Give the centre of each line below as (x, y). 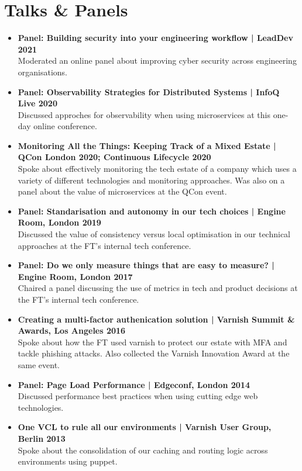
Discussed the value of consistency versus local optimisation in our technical (154, 234)
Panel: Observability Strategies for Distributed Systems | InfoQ (149, 91)
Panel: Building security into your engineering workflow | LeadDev (155, 38)
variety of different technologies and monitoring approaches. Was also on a (151, 180)
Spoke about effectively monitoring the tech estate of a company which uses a (157, 169)
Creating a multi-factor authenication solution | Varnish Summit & (156, 319)
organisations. (43, 72)
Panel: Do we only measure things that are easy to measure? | (146, 265)
